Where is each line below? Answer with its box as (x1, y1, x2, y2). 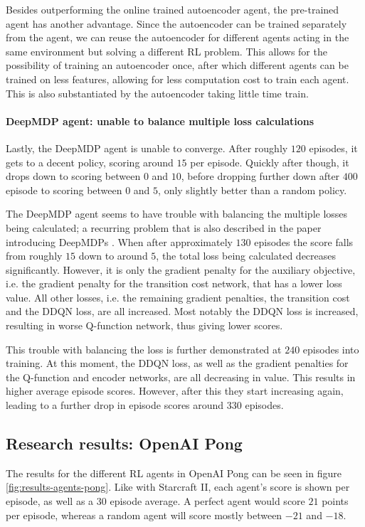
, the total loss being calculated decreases (156, 248, 337, 263)
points (322, 494, 349, 509)
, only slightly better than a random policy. (158, 182, 347, 197)
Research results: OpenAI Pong (6, 432, 243, 454)
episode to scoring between (6, 182, 122, 197)
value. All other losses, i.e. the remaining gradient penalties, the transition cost (6, 289, 350, 304)
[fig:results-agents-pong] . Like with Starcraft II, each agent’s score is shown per (6, 479, 350, 494)
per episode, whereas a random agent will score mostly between (6, 507, 282, 522)
